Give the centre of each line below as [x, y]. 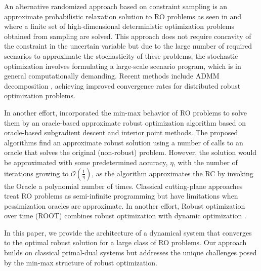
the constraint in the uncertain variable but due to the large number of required [128, 46]
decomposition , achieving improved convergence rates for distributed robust [122, 85]
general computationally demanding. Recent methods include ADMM [112, 76]
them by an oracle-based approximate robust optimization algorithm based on [125, 122]
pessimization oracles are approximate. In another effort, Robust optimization [125, 205]
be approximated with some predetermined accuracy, [86, 162]
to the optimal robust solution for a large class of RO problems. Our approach [125, 242]
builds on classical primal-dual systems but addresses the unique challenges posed [130, 253]
